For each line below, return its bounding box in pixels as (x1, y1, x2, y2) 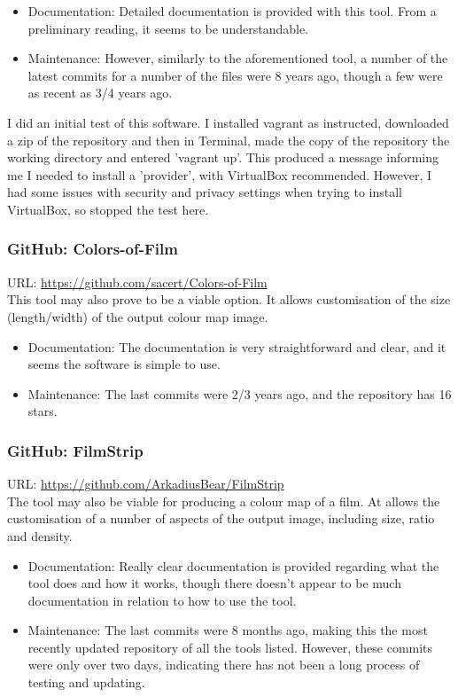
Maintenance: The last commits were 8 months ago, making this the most (27, 621, 428, 639)
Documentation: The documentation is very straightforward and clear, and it (27, 337, 446, 356)
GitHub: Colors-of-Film (7, 238, 178, 260)
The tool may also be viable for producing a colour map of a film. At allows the (7, 491, 440, 510)
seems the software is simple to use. (27, 355, 221, 373)
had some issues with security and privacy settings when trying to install (7, 183, 402, 201)
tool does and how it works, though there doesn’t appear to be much (27, 574, 401, 592)
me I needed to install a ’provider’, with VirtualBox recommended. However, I (7, 165, 432, 184)
